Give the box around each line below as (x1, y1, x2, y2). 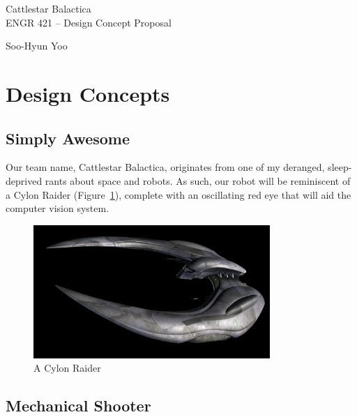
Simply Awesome (6, 127, 130, 149)
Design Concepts (6, 79, 170, 107)
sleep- (328, 160, 352, 174)
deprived (6, 173, 43, 188)
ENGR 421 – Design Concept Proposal (6, 15, 172, 29)
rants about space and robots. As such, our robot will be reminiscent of (45, 173, 351, 188)
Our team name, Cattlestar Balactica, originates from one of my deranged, (6, 160, 325, 174)
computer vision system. (6, 201, 109, 215)
